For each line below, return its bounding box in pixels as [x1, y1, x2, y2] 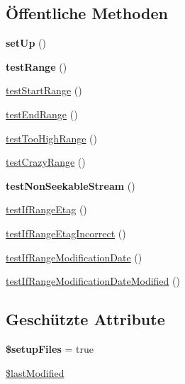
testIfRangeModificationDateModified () [6, 273, 180, 288]
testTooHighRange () [6, 130, 98, 145]
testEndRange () [6, 106, 78, 121]
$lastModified [6, 365, 65, 380]
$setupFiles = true [6, 341, 94, 356]
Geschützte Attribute [6, 308, 165, 330]
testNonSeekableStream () [6, 178, 135, 193]
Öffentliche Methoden [6, 2, 168, 24]
